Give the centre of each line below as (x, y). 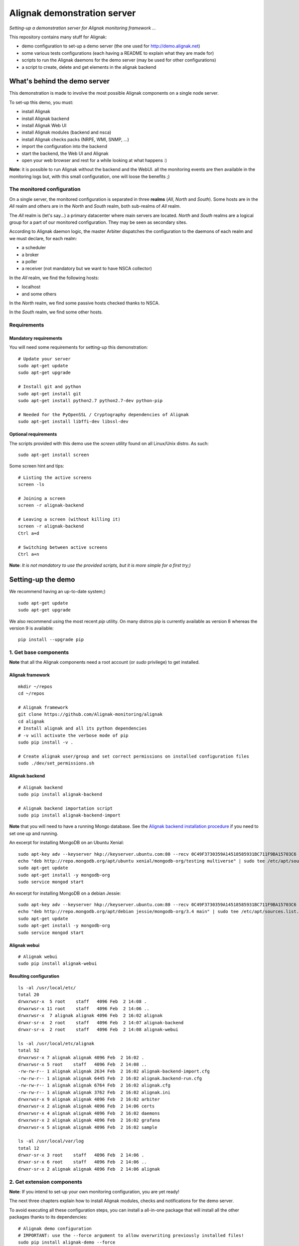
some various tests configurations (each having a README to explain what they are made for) (118, 53)
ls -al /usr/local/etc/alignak (56, 1043)
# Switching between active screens (63, 547)
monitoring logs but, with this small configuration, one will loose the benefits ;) (89, 176)
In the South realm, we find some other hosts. (56, 312)
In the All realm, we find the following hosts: (54, 278)
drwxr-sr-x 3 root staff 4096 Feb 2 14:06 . (81, 1155)
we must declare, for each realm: (43, 238)
